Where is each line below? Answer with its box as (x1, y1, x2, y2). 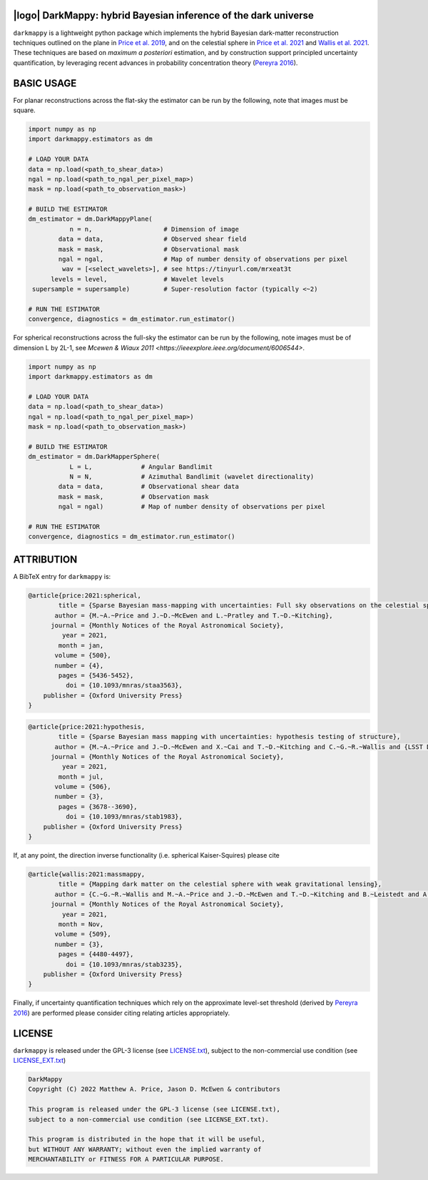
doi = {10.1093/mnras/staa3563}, (65, 681, 183, 690)
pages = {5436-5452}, (58, 672, 134, 679)
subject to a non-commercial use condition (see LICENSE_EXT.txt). (28, 1115, 270, 1124)
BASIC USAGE (13, 77, 77, 89)
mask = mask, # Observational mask (58, 245, 239, 253)
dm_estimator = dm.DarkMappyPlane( (28, 215, 153, 223)
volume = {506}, (54, 783, 112, 791)
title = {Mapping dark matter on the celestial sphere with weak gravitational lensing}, (58, 880, 382, 888)
